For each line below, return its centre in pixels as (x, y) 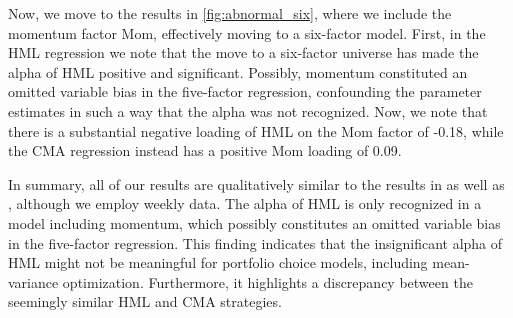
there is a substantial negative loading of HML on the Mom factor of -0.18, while (256, 130)
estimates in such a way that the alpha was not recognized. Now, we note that (248, 110)
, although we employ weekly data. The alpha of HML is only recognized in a (245, 203)
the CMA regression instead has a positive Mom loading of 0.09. (205, 150)
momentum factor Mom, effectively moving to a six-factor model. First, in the (247, 32)
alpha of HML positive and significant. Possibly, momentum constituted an (238, 71)
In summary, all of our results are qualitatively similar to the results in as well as (256, 183)
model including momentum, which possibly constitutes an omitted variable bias (254, 222)
